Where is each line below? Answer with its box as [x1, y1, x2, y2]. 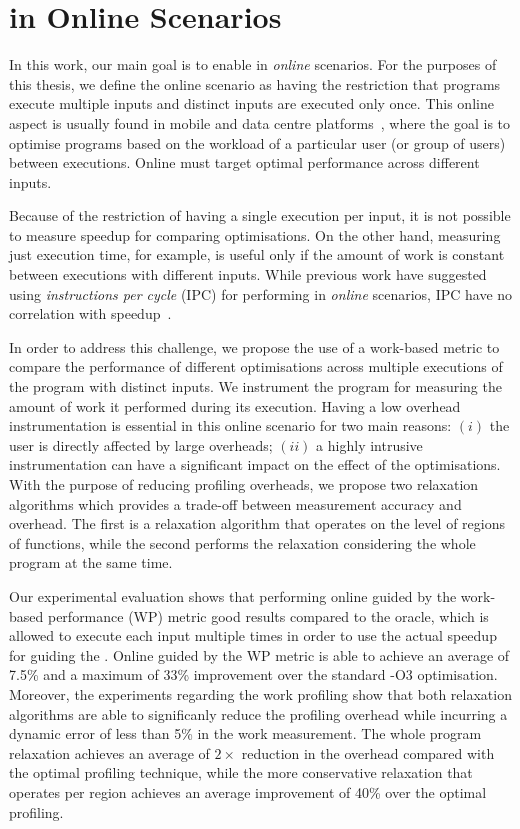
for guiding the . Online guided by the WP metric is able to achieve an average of [9, 644, 510, 665]
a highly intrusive [316, 434, 423, 455]
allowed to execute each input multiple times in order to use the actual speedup [9, 625, 497, 646]
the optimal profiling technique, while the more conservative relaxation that [9, 762, 473, 783]
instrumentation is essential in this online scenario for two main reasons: [9, 415, 452, 436]
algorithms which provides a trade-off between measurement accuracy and [9, 493, 462, 514]
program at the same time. [9, 552, 173, 573]
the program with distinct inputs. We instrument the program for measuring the [9, 376, 502, 397]
